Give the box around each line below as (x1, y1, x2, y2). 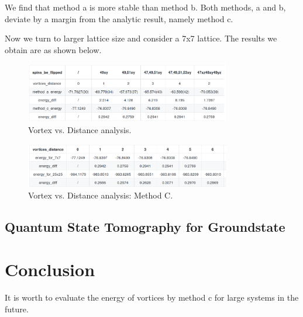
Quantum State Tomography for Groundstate (5, 217, 285, 235)
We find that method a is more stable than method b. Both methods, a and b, (5, 1, 286, 13)
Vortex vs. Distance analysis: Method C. (28, 189, 173, 201)
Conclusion (5, 257, 95, 281)
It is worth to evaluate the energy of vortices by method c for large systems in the (5, 291, 299, 304)
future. (5, 303, 29, 315)
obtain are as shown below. (5, 43, 102, 55)
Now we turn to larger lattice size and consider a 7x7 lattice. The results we (5, 32, 277, 44)
